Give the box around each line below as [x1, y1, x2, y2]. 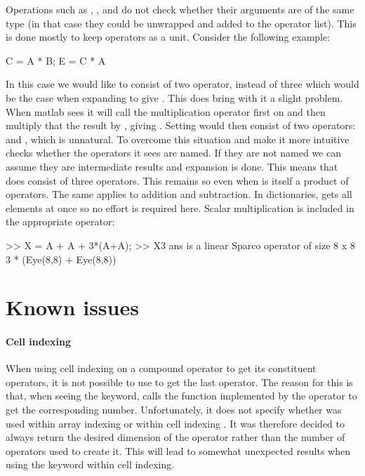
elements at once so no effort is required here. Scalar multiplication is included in [6, 200, 354, 215]
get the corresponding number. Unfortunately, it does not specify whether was [6, 402, 342, 417]
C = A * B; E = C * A [6, 53, 106, 67]
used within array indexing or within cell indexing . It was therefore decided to [6, 416, 345, 430]
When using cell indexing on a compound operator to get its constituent [6, 361, 317, 376]
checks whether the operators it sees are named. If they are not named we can [6, 145, 341, 160]
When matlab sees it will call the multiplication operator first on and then [6, 104, 326, 119]
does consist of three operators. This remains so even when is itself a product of [6, 173, 349, 187]
